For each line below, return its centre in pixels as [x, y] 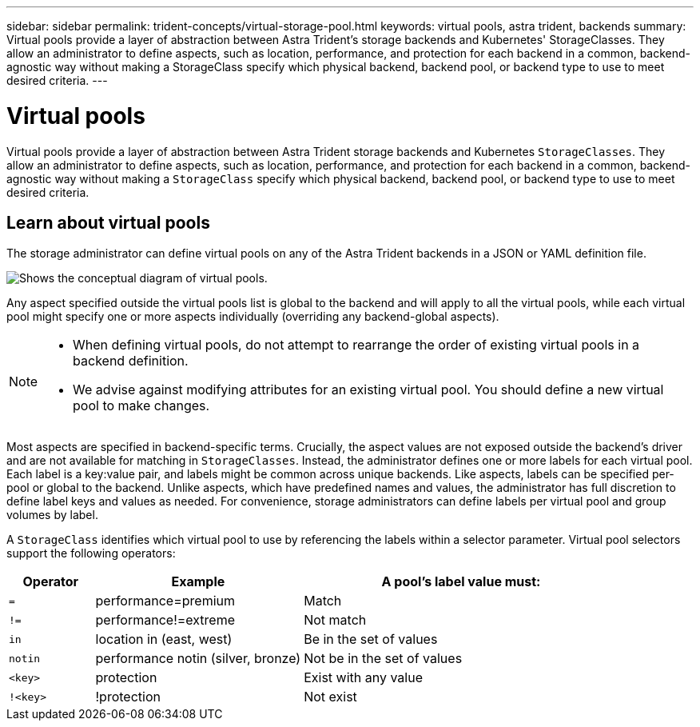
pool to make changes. [141, 406]
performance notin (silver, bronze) [198, 659]
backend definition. [131, 361]
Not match [335, 620]
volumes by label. [52, 515]
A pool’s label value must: [461, 582]
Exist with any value [364, 678]
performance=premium [165, 601]
